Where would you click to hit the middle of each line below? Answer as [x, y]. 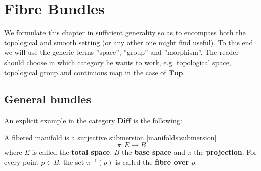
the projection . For [225, 152]
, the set [72, 162]
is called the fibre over [152, 162]
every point [21, 162]
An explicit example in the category [60, 120]
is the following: [158, 120]
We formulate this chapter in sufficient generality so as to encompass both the [125, 33]
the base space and [154, 152]
